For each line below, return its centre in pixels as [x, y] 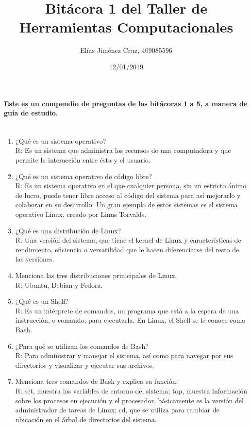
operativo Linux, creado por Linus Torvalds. [81, 214]
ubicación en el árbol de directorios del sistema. [86, 419]
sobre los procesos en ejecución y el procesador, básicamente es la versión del [129, 400]
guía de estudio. [31, 113]
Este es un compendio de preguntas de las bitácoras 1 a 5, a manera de [126, 103]
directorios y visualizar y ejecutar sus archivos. [85, 365]
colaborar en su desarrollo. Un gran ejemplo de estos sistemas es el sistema [126, 205]
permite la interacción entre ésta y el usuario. [83, 160]
